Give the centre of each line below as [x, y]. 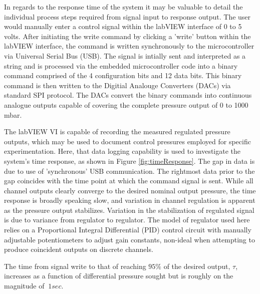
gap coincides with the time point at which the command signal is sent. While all [129, 181]
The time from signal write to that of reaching [75, 266]
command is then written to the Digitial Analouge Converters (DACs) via [117, 85]
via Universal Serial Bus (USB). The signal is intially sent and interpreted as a [125, 55]
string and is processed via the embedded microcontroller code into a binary [121, 65]
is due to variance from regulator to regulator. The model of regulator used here [127, 220]
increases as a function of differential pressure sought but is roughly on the [119, 276]
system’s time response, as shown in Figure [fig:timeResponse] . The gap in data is [129, 161]
